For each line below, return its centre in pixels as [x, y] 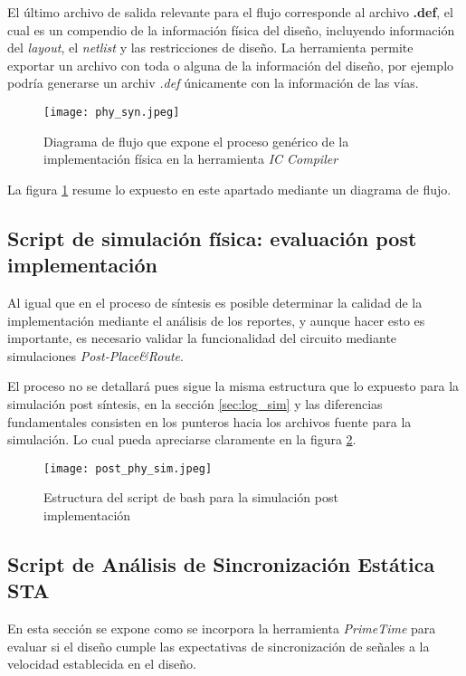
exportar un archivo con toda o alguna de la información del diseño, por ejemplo [231, 65]
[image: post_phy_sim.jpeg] [128, 468]
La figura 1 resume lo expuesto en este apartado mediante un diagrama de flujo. [229, 189]
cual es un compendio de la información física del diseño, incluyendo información [231, 29]
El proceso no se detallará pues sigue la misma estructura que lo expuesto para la [233, 386]
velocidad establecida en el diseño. [102, 664]
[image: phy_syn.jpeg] [112, 112]
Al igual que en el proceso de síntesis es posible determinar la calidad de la [215, 302]
